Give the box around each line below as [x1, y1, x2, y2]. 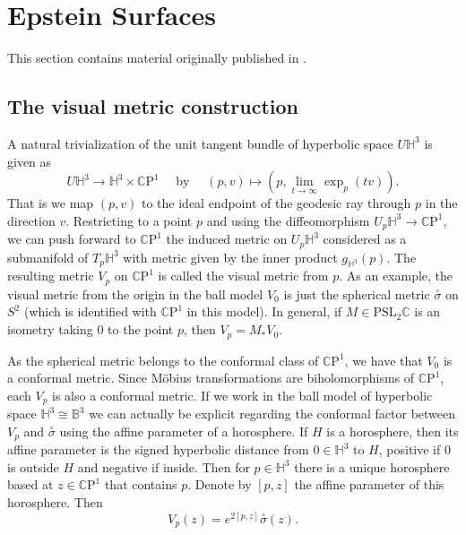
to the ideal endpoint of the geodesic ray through [141, 194, 411, 212]
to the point [108, 320, 174, 339]
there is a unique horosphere [294, 457, 450, 476]
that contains [104, 475, 177, 494]
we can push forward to [7, 229, 136, 248]
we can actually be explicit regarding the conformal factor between [89, 404, 456, 423]
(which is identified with [23, 302, 157, 321]
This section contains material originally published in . [7, 48, 307, 67]
